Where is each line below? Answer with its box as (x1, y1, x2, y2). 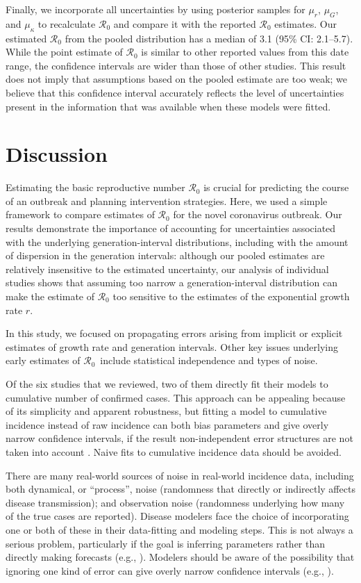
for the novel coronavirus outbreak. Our (173, 207, 342, 222)
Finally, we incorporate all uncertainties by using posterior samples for (6, 2, 305, 16)
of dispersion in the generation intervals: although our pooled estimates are (6, 248, 325, 263)
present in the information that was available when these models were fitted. (6, 99, 331, 113)
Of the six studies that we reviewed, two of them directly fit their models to (6, 377, 328, 391)
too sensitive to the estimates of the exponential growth (112, 289, 350, 304)
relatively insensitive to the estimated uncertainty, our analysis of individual (6, 261, 329, 276)
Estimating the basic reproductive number (6, 180, 185, 195)
